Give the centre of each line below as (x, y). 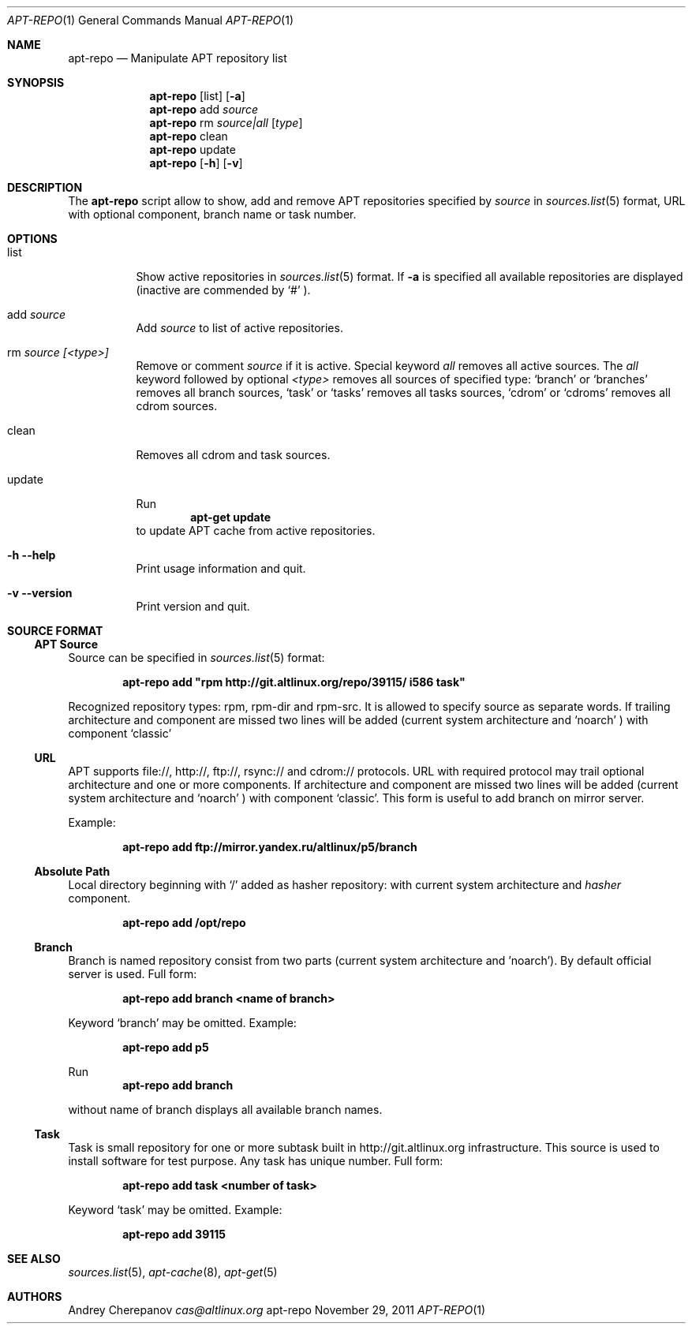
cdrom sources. (177, 406)
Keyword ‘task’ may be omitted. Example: (175, 1210)
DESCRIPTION (45, 187)
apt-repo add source (204, 109)
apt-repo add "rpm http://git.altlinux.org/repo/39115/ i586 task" (294, 682)
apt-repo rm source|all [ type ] (226, 123)
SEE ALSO (34, 1259)
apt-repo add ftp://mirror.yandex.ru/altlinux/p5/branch (270, 847)
